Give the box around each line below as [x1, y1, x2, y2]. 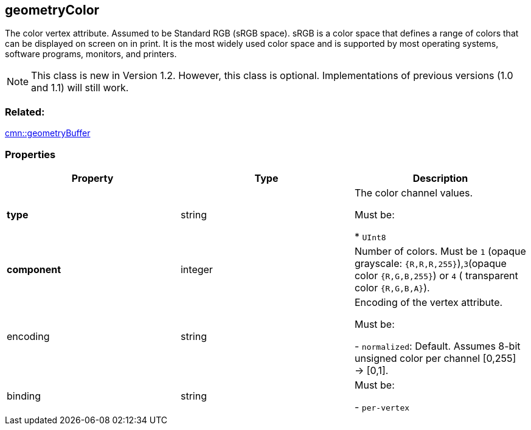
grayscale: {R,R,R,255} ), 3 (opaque [354, 257, 507, 269]
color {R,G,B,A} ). [354, 281, 430, 294]
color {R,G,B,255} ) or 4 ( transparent [354, 269, 518, 282]
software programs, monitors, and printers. [5, 49, 177, 60]
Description [412, 172, 468, 184]
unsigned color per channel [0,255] [354, 352, 516, 364]
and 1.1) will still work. [31, 81, 129, 94]
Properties [5, 148, 56, 161]
